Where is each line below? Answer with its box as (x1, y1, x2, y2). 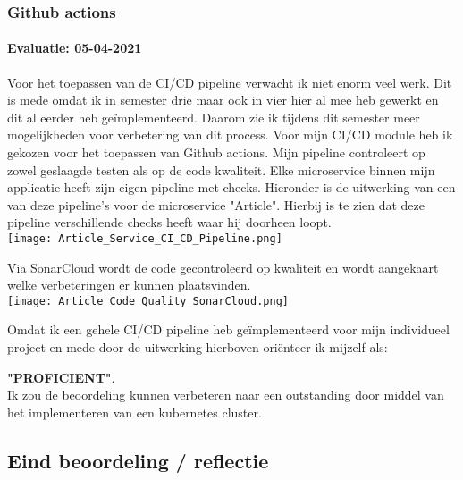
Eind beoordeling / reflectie (7, 446, 269, 474)
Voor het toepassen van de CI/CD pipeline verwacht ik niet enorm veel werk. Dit (7, 72, 452, 91)
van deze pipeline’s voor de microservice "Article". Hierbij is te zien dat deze (7, 195, 425, 214)
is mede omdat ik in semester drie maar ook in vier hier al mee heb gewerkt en (7, 90, 439, 109)
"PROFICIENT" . (7, 367, 115, 386)
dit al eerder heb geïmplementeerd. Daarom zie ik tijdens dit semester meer (7, 107, 420, 126)
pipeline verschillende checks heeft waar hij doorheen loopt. (7, 213, 332, 232)
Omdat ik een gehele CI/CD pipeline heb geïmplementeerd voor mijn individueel (7, 320, 450, 339)
